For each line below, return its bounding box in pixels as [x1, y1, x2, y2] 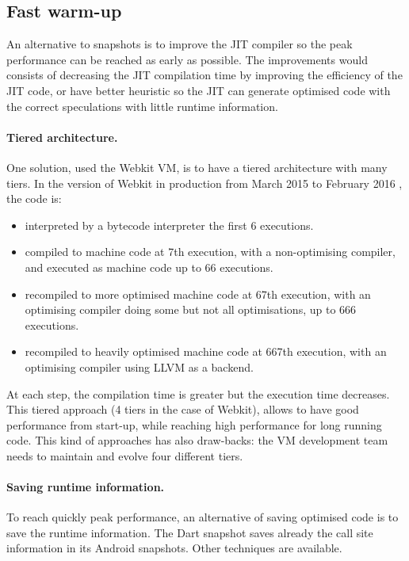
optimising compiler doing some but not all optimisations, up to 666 [25, 301, 357, 318]
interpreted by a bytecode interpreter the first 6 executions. [25, 216, 314, 233]
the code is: [6, 190, 62, 207]
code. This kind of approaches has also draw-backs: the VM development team [6, 432, 388, 448]
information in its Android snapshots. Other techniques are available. [6, 540, 342, 556]
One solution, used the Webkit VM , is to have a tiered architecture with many [6, 158, 388, 175]
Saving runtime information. [6, 479, 165, 495]
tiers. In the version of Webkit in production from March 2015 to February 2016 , [6, 174, 403, 191]
